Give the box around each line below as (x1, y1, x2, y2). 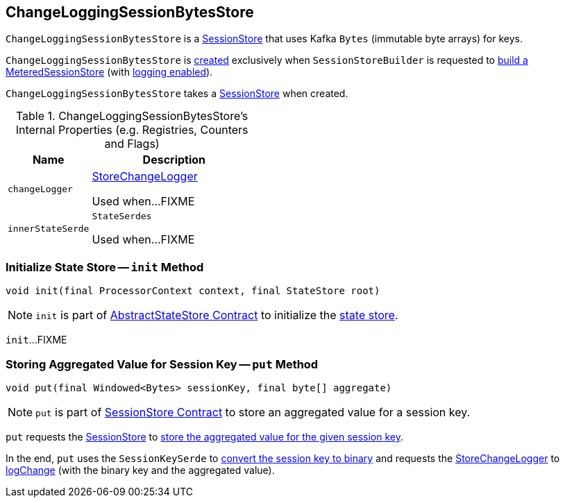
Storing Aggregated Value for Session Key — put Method (6, 357, 319, 371)
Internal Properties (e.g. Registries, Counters (15, 123, 248, 137)
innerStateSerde (8, 223, 90, 235)
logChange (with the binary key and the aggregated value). (6, 463, 275, 476)
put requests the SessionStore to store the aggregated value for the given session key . (6, 430, 404, 443)
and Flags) (104, 137, 160, 151)
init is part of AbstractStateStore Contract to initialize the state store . (35, 308, 398, 323)
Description (142, 153, 206, 167)
